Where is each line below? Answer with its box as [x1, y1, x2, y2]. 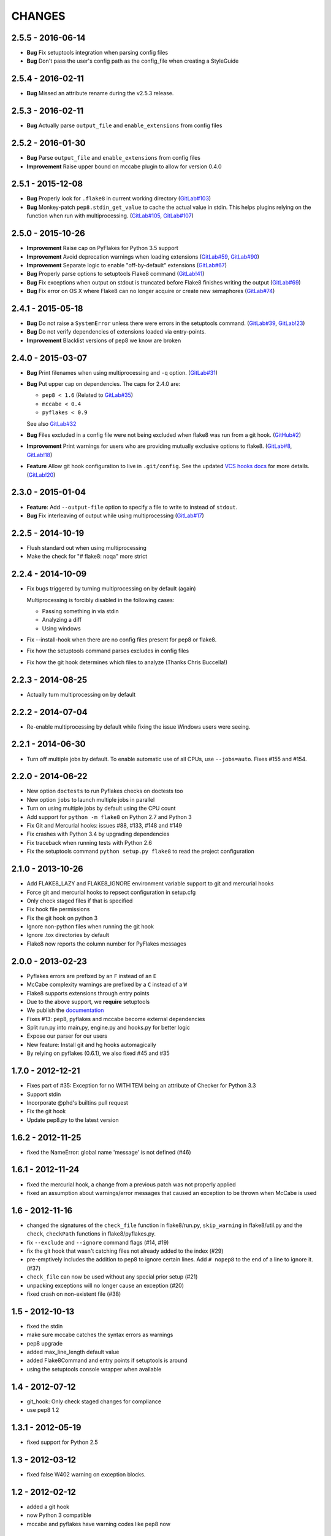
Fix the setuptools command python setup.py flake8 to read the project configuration [26, 848, 254, 855]
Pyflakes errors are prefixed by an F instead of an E [26, 972, 157, 979]
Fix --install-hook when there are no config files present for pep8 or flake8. [26, 636, 217, 643]
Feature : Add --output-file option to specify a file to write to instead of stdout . [26, 503, 238, 511]
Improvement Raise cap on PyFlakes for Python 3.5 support [26, 245, 179, 252]
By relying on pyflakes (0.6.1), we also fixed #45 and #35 [26, 1049, 170, 1057]
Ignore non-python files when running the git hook [26, 923, 154, 930]
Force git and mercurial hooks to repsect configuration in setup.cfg [26, 888, 196, 896]
